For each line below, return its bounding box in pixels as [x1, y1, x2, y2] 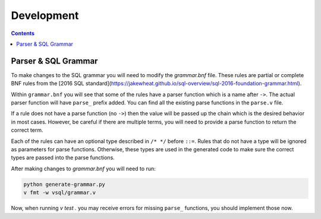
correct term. [11, 126, 43, 134]
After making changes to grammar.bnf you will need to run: [11, 165, 156, 172]
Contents [11, 30, 35, 37]
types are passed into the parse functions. [11, 154, 115, 161]
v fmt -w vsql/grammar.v [23, 189, 96, 196]
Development [11, 9, 79, 22]
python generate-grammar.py [23, 181, 105, 188]
